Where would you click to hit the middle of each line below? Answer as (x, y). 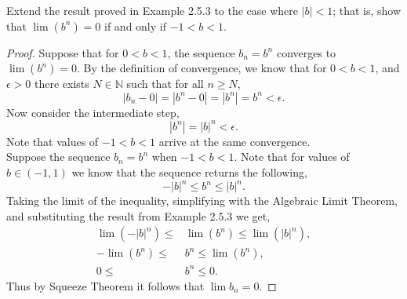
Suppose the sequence (58, 157)
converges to (306, 52)
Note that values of (53, 141)
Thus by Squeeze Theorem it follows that (105, 285)
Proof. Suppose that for (63, 52)
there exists (62, 84)
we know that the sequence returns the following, (189, 172)
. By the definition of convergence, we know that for (202, 68)
